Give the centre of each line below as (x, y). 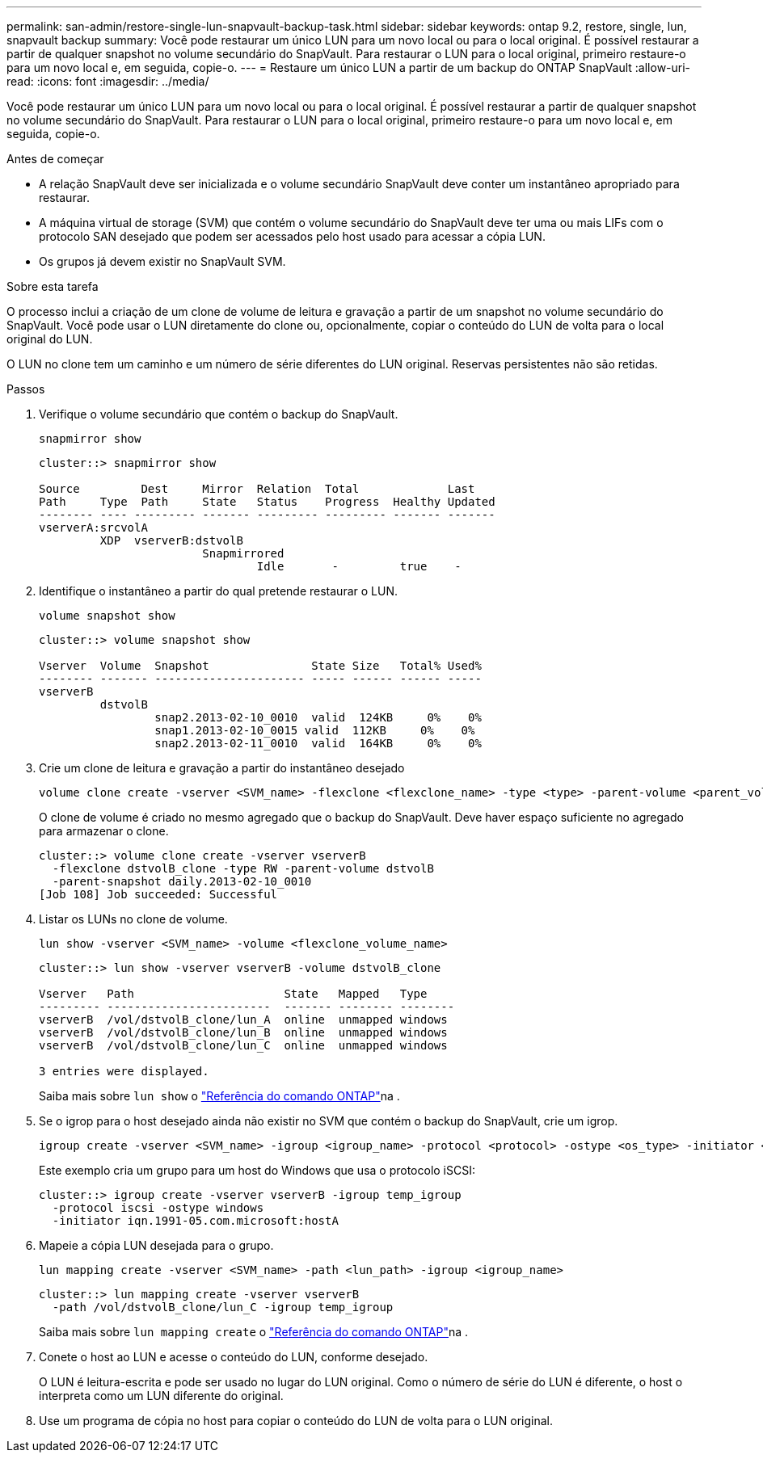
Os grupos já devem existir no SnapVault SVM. (162, 261)
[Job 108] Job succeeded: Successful (158, 894)
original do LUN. (50, 339)
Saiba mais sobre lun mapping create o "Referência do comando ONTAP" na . (254, 1332)
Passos (26, 389)
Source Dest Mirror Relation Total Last (257, 489)
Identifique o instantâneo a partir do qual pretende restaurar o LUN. (218, 591)
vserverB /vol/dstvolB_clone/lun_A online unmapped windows (243, 1020)
